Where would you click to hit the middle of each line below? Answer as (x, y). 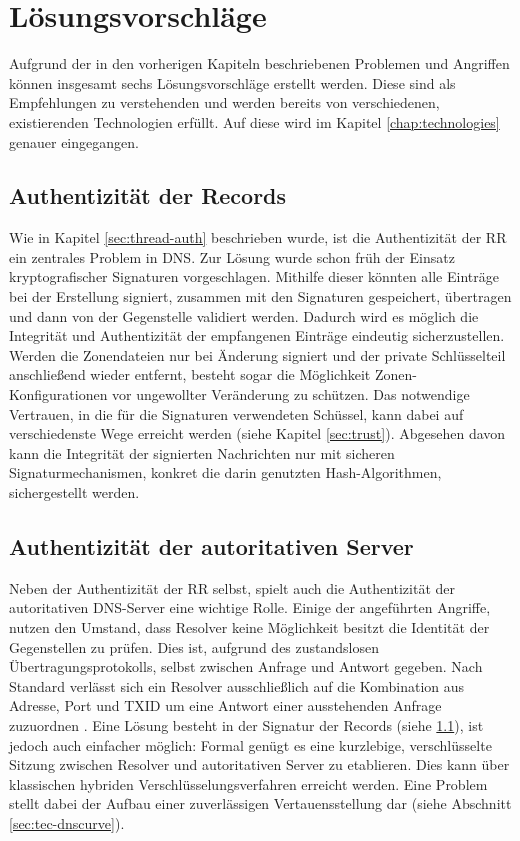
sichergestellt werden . (74, 492)
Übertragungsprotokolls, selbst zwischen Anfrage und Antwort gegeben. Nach (246, 666)
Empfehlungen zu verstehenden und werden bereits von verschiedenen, (224, 102)
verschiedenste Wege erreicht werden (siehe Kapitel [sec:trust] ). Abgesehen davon (257, 433)
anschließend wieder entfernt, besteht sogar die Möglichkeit (190, 374)
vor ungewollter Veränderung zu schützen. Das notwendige (291, 394)
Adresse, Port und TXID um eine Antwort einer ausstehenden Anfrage (225, 705)
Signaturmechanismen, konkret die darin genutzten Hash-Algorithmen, (225, 472)
